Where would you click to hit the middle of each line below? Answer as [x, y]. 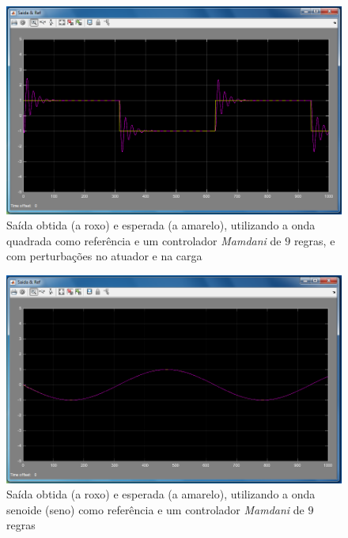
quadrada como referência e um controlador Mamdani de [144, 240]
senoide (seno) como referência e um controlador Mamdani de [155, 509]
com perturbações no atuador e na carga [104, 256]
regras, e [314, 240]
